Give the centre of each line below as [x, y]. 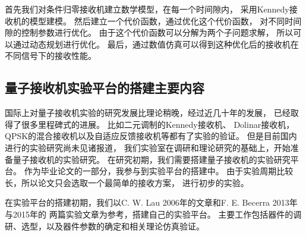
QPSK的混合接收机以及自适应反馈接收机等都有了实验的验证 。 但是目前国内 [151, 136]
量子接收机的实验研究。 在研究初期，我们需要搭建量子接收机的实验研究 [152, 159]
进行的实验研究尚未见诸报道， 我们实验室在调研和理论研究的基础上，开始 [148, 147]
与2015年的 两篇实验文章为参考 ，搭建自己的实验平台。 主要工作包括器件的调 [153, 214]
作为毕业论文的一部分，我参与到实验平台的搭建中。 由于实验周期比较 [159, 171]
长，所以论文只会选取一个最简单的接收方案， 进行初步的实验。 [127, 182]
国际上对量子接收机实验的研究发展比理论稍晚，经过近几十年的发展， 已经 [148, 113]
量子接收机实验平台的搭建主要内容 [105, 88]
